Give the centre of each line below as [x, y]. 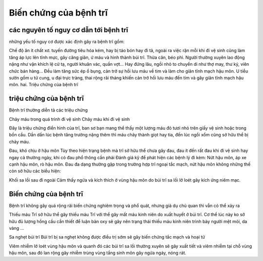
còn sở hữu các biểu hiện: [35, 171]
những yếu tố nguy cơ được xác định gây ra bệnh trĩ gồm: [67, 42]
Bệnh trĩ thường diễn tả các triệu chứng [48, 110]
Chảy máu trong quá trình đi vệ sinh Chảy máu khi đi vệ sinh [69, 119]
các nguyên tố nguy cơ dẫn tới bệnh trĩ [69, 30]
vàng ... [17, 228]
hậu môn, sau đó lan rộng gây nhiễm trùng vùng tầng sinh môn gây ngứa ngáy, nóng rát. [98, 253]
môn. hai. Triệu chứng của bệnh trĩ [44, 85]
